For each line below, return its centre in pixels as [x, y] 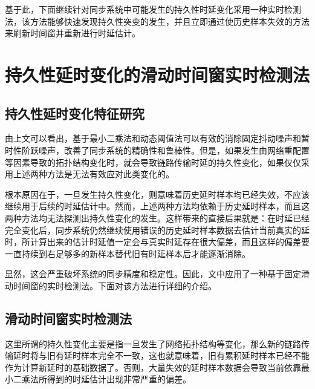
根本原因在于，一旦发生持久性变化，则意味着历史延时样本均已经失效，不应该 [157, 194]
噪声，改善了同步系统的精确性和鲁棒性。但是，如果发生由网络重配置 [174, 150]
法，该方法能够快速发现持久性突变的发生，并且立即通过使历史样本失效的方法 [157, 21]
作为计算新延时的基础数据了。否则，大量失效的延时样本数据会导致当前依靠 [153, 367]
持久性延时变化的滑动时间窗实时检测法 [157, 74]
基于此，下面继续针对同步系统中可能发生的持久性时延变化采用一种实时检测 [153, 9]
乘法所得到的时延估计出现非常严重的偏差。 [106, 379]
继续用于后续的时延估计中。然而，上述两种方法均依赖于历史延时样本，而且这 [157, 206]
